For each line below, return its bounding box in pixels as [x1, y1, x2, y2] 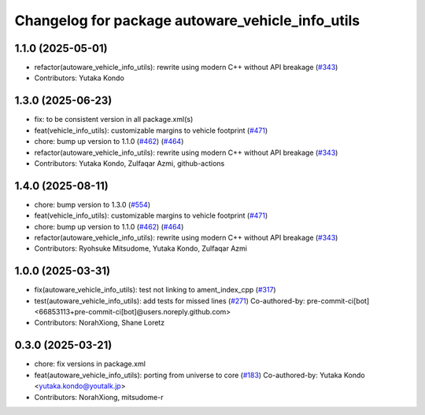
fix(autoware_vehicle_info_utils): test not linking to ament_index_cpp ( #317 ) [34, 285, 276, 295]
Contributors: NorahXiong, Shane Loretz [34, 318, 165, 328]
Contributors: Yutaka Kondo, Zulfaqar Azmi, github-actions [34, 158, 225, 168]
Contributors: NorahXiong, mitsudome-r [34, 392, 164, 402]
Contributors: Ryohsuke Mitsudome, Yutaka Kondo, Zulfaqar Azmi [34, 244, 248, 253]
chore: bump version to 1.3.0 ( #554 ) [34, 200, 151, 209]
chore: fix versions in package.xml [34, 359, 146, 369]
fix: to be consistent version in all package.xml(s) [34, 115, 194, 124]
